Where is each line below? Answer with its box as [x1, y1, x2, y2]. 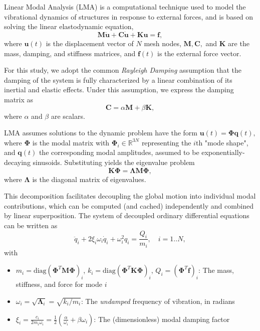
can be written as [4, 220, 58, 230]
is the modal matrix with [32, 137, 110, 147]
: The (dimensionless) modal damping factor [94, 313, 230, 324]
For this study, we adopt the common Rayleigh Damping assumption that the [4, 65, 241, 75]
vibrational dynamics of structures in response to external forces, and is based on [4, 11, 253, 22]
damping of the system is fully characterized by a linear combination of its [4, 74, 232, 85]
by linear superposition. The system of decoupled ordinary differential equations [4, 210, 249, 221]
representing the [141, 137, 191, 147]
